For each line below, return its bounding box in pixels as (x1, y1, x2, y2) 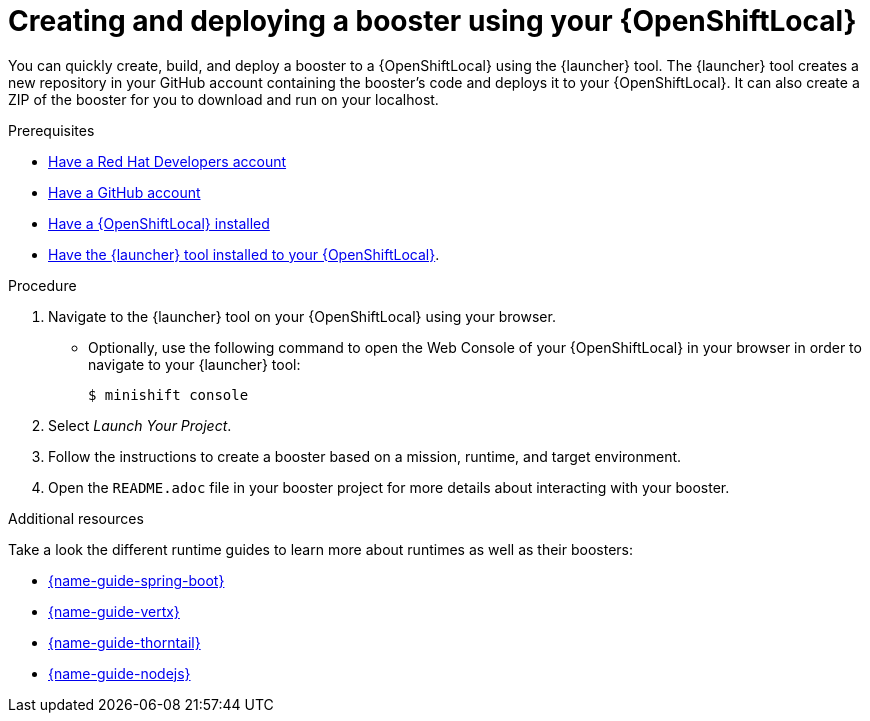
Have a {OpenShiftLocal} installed (48, 214, 270, 232)
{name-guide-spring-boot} (48, 571, 225, 589)
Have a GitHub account (48, 183, 201, 201)
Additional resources (8, 509, 144, 527)
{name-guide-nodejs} (48, 664, 191, 682)
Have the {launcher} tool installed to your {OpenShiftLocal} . (48, 245, 440, 263)
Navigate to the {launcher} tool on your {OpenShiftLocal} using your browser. (48, 307, 556, 325)
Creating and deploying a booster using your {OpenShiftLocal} (8, 4, 857, 38)
